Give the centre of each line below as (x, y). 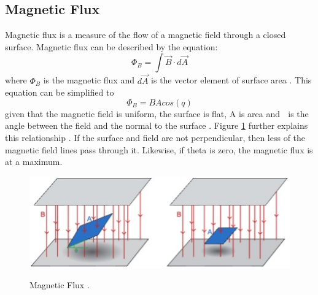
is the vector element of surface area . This (231, 80)
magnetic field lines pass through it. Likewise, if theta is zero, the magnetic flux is (159, 149)
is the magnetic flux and (89, 80)
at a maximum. (34, 162)
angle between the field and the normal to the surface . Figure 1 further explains (157, 125)
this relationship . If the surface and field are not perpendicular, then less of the (155, 137)
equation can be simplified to (60, 92)
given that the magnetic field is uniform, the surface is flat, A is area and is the (157, 113)
